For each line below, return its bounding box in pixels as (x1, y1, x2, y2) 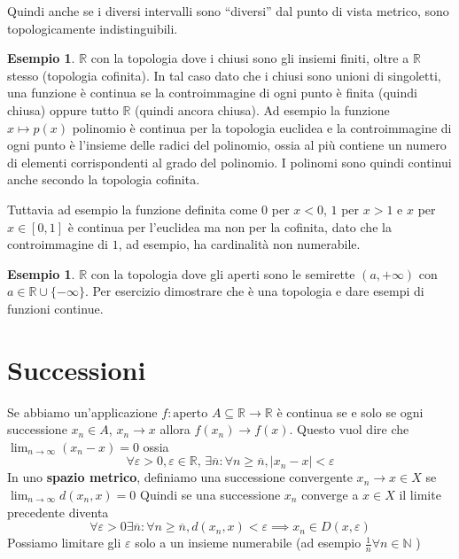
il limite (399, 485, 441, 503)
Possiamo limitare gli (7, 533, 121, 552)
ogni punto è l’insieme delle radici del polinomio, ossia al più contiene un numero (7, 136, 447, 154)
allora (159, 420, 191, 439)
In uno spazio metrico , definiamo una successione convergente (7, 468, 353, 486)
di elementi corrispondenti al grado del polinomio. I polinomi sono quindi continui (7, 152, 452, 171)
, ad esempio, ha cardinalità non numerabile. (118, 235, 361, 253)
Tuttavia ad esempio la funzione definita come (7, 199, 258, 218)
